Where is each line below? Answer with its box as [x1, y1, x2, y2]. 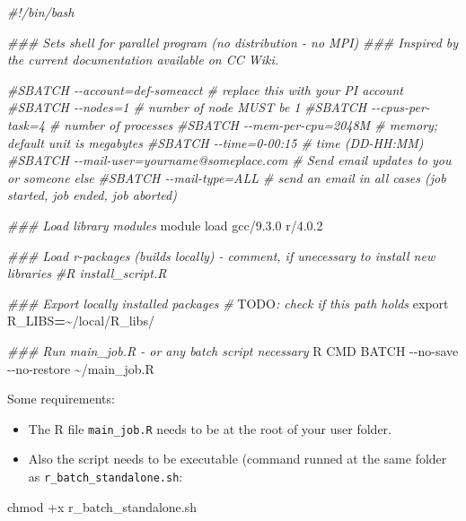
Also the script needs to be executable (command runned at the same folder [28, 449, 447, 468]
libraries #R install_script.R [7, 264, 167, 282]
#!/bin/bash [7, 3, 75, 21]
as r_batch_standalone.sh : [28, 466, 183, 485]
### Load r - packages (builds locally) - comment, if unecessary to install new [7, 246, 435, 265]
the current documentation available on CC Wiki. [7, 50, 279, 69]
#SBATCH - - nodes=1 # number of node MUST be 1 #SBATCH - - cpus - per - [7, 98, 430, 117]
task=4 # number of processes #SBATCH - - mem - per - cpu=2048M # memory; [7, 115, 438, 134]
